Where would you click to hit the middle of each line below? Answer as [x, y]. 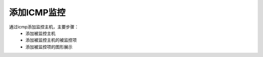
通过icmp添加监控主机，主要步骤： [44, 27]
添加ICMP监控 [37, 12]
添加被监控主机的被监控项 [51, 40]
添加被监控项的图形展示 [49, 47]
